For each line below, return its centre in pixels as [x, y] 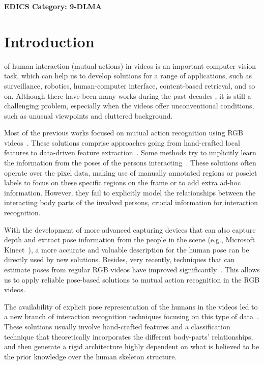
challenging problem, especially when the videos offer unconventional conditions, [129, 106]
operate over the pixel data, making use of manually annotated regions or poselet [131, 172]
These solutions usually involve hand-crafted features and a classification [117, 326]
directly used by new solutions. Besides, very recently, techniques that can [120, 259]
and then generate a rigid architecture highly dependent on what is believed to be [132, 346]
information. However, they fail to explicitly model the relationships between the [130, 192]
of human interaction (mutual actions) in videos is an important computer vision [130, 65]
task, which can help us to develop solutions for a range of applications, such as [128, 76]
